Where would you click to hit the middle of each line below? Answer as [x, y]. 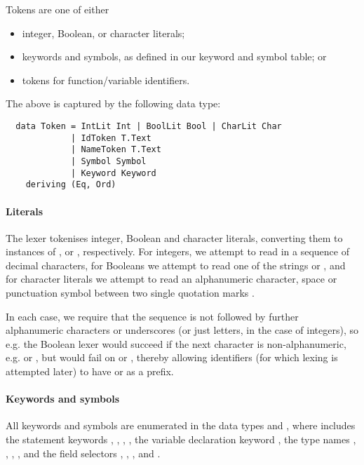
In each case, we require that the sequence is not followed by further [152, 316]
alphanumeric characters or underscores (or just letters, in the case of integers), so [182, 330]
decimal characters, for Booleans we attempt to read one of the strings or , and [176, 265]
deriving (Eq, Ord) [71, 185]
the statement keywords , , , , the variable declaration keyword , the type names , [181, 439]
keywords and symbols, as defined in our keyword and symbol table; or [174, 56]
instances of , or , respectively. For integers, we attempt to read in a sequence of [177, 251]
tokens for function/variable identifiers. [106, 80]
